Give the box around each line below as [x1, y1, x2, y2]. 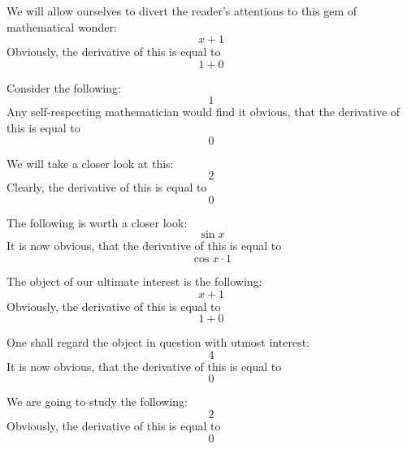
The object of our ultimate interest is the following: [6, 272, 262, 289]
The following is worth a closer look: [6, 214, 188, 231]
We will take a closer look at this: [6, 154, 174, 171]
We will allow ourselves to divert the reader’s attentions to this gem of [6, 2, 357, 19]
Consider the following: [6, 79, 121, 96]
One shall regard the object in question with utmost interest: [6, 334, 310, 351]
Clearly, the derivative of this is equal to [6, 179, 207, 196]
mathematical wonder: [6, 18, 117, 35]
